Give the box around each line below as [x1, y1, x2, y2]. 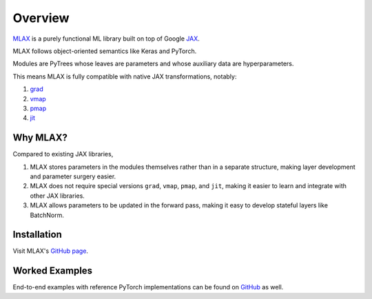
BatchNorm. [30, 211, 65, 219]
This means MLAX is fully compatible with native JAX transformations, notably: [12, 72, 237, 81]
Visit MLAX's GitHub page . [12, 247, 89, 255]
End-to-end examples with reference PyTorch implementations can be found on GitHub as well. [12, 283, 284, 291]
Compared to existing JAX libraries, [12, 150, 114, 158]
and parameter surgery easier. [30, 172, 116, 181]
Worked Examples [12, 265, 93, 277]
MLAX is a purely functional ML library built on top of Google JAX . [12, 34, 200, 43]
